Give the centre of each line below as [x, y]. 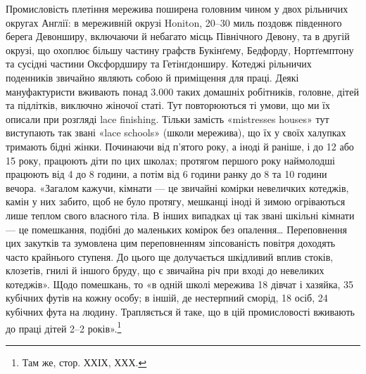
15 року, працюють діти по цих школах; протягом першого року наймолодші [170, 160]
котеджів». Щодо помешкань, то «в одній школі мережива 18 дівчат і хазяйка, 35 [180, 284]
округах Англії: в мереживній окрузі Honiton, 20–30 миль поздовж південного [174, 22]
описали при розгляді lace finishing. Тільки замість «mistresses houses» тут [168, 118]
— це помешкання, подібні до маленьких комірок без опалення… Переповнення [176, 229]
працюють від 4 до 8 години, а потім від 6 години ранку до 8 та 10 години [166, 174]
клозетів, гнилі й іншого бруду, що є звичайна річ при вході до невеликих [165, 270]
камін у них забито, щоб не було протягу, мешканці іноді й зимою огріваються [176, 201]
